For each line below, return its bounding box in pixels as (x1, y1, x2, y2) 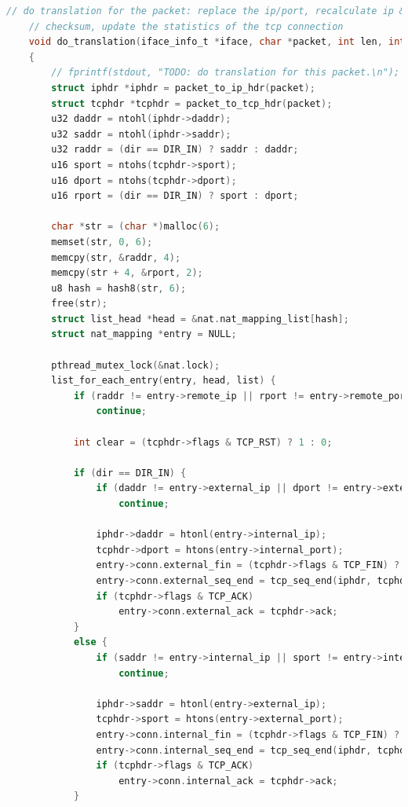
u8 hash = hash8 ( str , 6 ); (51, 282, 187, 294)
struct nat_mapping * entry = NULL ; (51, 328, 237, 340)
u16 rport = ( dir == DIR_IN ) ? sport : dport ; (51, 190, 299, 202)
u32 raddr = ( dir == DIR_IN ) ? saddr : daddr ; (51, 144, 299, 156)
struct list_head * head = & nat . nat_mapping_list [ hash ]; (51, 313, 349, 325)
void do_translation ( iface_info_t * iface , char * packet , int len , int (28, 36, 406, 48)
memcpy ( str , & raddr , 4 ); (51, 251, 181, 263)
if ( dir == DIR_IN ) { (73, 467, 187, 479)
